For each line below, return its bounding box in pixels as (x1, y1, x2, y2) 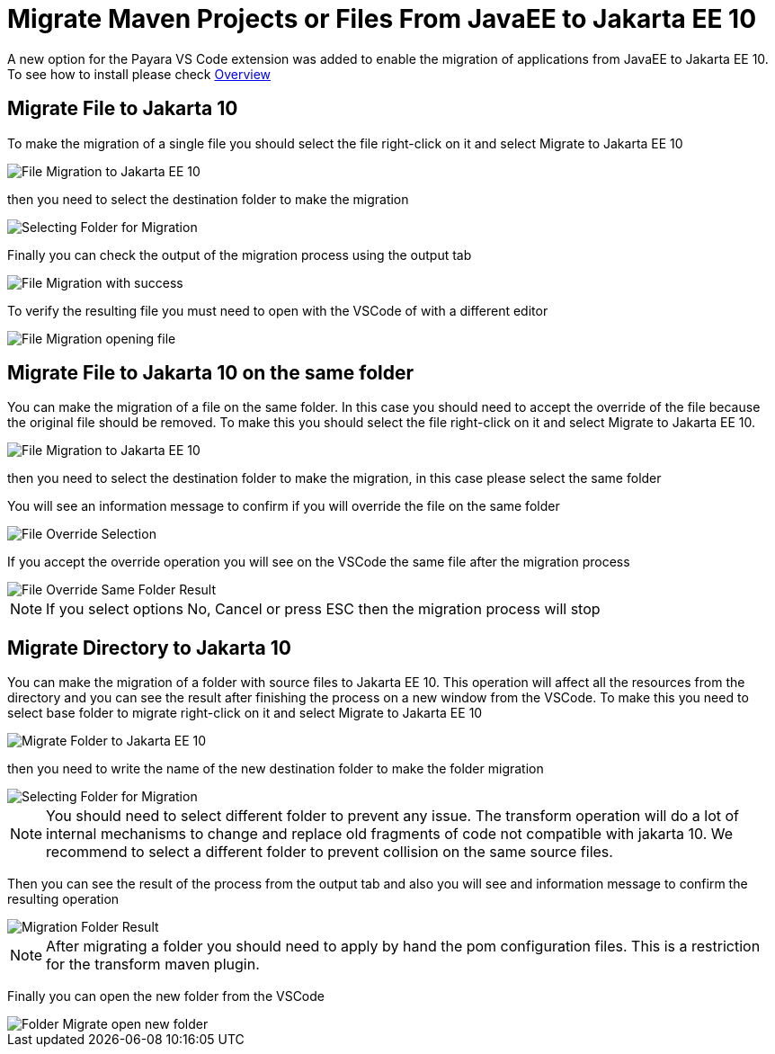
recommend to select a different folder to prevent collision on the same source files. (46, 843, 613, 862)
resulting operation (7, 891, 120, 907)
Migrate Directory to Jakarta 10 (7, 636, 291, 659)
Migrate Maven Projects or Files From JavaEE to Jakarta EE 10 (7, 4, 757, 34)
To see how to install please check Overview (7, 66, 272, 82)
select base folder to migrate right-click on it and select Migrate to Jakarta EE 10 (7, 705, 483, 721)
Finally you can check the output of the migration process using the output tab (7, 246, 472, 263)
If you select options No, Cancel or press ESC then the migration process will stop (46, 600, 601, 619)
